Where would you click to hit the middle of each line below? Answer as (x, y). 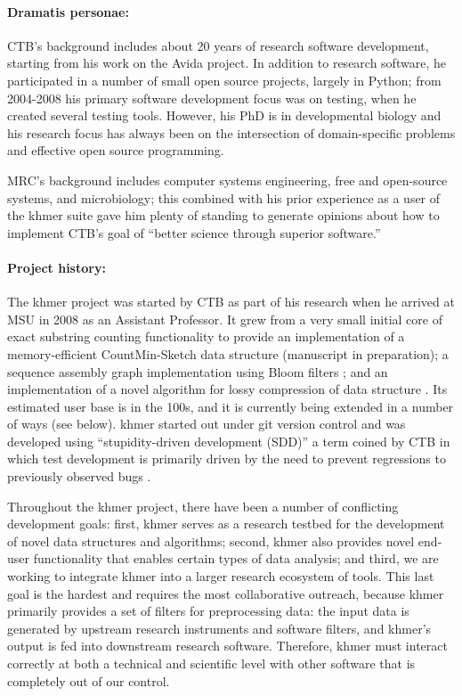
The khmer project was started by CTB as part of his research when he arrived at (231, 302)
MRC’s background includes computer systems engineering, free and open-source (227, 180)
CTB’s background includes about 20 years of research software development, (218, 45)
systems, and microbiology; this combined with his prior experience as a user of (224, 197)
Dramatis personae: (68, 11)
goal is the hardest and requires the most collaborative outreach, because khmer (226, 593)
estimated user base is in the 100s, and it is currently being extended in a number (231, 406)
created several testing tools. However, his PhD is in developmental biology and (224, 115)
